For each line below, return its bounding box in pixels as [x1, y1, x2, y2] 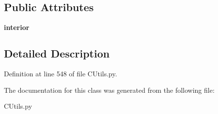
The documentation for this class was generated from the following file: [4, 85, 215, 95]
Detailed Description [4, 46, 110, 61]
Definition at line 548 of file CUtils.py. [4, 69, 117, 78]
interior [4, 22, 30, 32]
